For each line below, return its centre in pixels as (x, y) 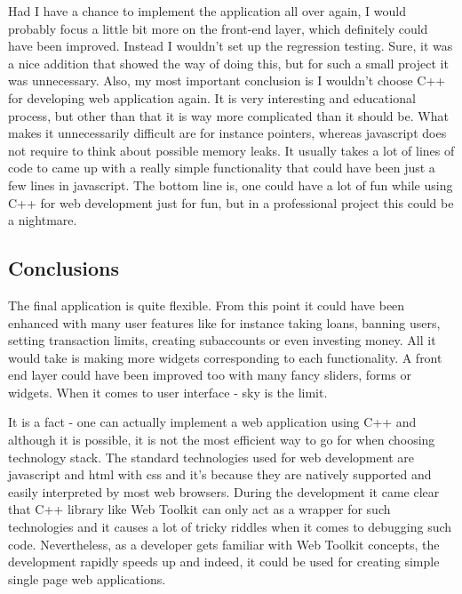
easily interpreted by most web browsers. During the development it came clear (224, 491)
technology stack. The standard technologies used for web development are (211, 457)
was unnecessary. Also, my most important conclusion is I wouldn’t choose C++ (227, 80)
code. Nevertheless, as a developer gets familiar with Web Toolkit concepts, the (224, 544)
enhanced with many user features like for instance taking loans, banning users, (224, 322)
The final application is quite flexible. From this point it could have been (207, 305)
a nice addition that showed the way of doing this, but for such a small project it (228, 63)
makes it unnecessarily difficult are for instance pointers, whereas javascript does (227, 133)
